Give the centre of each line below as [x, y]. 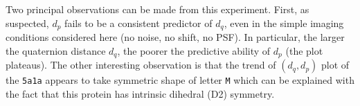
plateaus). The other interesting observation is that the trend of [141, 65]
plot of [335, 65]
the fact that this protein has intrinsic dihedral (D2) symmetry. [140, 93]
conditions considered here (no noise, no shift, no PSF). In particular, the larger [175, 37]
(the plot [304, 50]
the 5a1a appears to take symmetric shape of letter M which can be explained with [180, 80]
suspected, [27, 23]
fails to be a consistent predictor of [138, 23]
